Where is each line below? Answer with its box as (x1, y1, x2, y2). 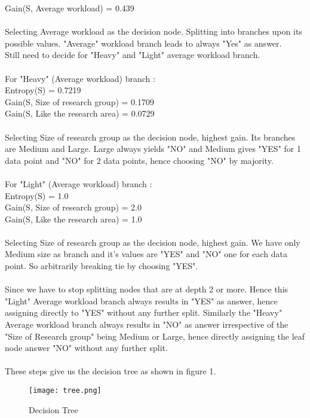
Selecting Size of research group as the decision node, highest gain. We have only (5, 236, 300, 248)
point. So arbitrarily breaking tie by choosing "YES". (5, 260, 198, 272)
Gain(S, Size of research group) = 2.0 (5, 201, 142, 213)
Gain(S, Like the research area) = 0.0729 (5, 107, 155, 120)
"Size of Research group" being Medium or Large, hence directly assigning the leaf (5, 329, 305, 342)
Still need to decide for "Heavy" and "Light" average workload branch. (5, 48, 260, 61)
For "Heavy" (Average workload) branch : (5, 72, 155, 84)
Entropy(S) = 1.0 (5, 189, 69, 202)
